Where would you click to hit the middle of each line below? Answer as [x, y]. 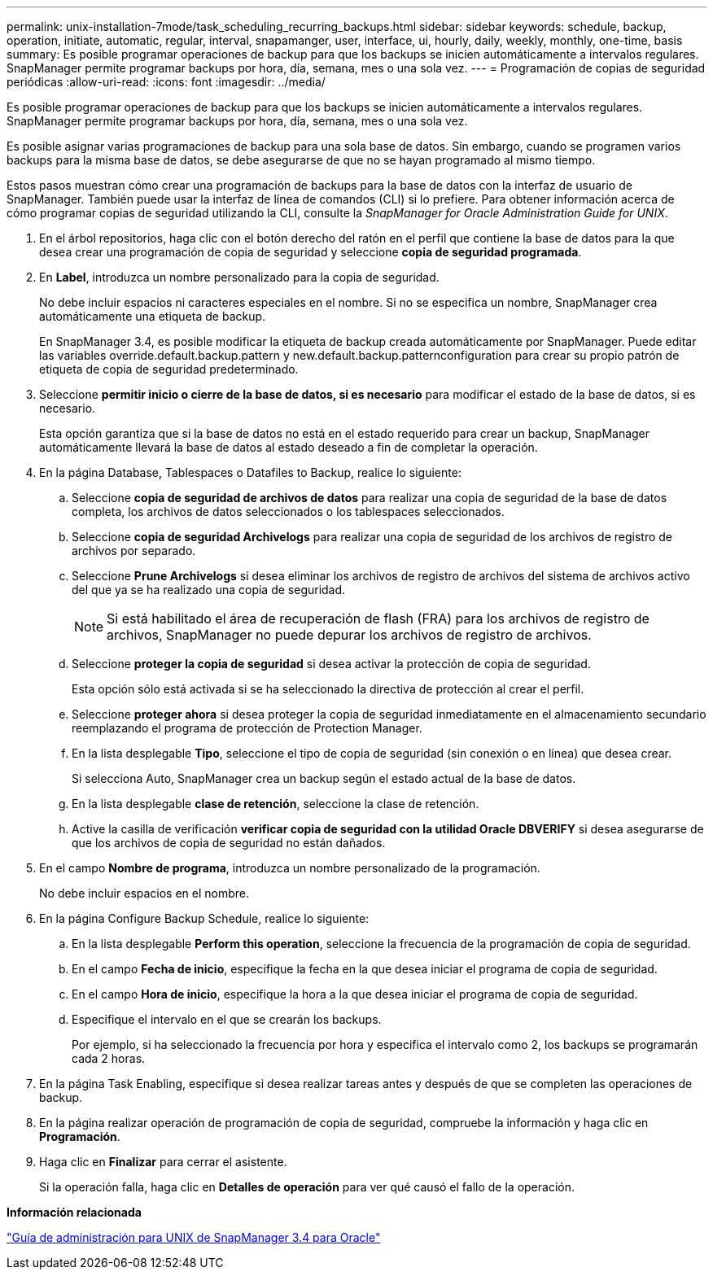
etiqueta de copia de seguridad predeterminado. [169, 369]
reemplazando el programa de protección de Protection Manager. [247, 728]
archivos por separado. [134, 551]
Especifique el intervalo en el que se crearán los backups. [227, 1019]
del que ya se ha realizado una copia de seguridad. [209, 590]
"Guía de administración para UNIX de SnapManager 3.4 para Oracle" [194, 1237]
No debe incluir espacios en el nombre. [144, 893]
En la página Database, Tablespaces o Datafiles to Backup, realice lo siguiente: [250, 472]
